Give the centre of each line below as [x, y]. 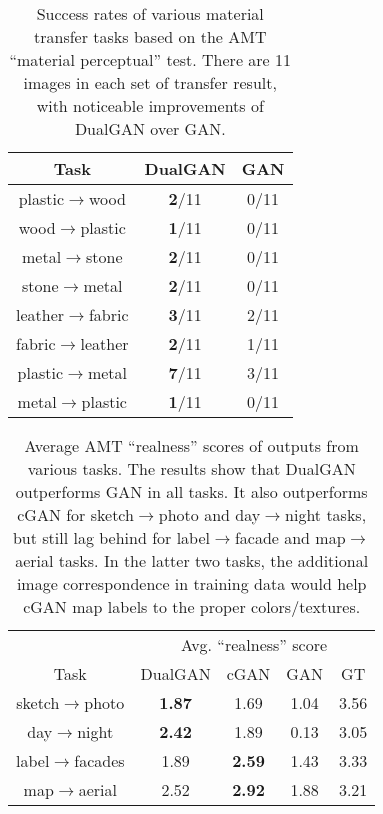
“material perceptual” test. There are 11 [150, 59]
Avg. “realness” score [254, 644]
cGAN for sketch [75, 514]
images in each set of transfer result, [150, 82]
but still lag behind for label [111, 537]
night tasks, [326, 514]
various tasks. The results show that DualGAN [191, 468]
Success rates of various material [150, 13]
